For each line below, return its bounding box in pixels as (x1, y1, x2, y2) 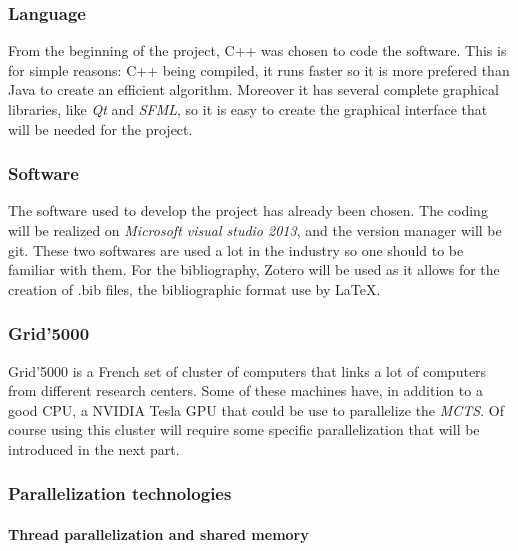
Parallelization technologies (8, 481, 232, 506)
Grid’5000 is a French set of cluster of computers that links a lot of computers (8, 360, 487, 381)
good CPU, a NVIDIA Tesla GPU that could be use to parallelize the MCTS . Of (8, 399, 504, 420)
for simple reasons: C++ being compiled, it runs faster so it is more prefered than (8, 59, 510, 80)
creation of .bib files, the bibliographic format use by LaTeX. (8, 278, 381, 299)
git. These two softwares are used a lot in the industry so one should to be (8, 239, 464, 260)
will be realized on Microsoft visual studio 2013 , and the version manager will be (8, 220, 502, 240)
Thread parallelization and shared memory (8, 524, 309, 544)
